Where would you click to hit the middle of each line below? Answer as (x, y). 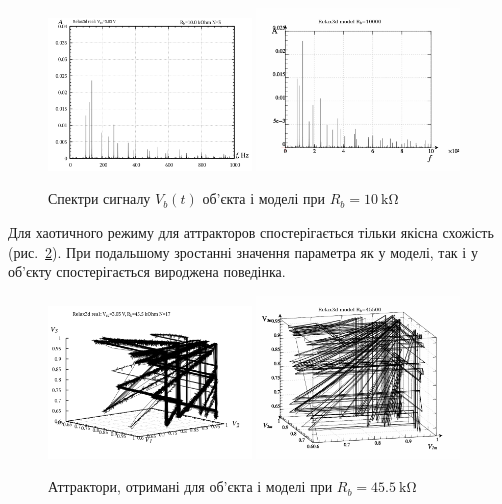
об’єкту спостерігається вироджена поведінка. (147, 271)
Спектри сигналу (99, 198)
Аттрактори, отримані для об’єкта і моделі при (190, 486)
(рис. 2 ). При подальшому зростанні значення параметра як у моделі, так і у (243, 251)
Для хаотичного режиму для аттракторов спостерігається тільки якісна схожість (251, 232)
